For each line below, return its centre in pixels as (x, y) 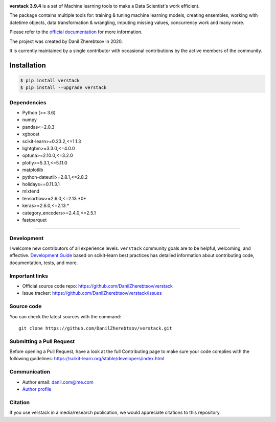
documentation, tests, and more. (44, 263)
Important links (29, 276)
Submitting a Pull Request (42, 341)
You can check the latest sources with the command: (65, 316)
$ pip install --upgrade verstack (63, 88)
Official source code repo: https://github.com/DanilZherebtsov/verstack (98, 286)
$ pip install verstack (50, 80)
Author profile (37, 389)
